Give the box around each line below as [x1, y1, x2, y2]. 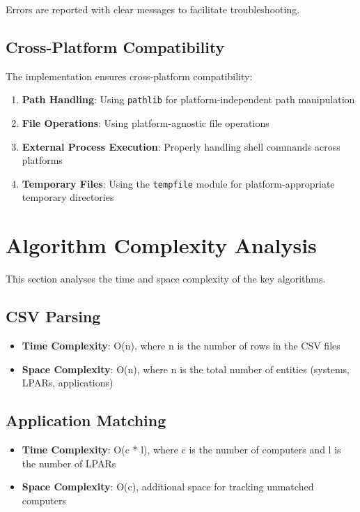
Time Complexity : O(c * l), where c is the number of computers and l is [22, 442, 341, 456]
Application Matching [6, 409, 166, 431]
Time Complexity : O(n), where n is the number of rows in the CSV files [22, 338, 341, 352]
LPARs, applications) [22, 375, 114, 390]
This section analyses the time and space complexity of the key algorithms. [6, 271, 326, 286]
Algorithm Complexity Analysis [6, 231, 317, 259]
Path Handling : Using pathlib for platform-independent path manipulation [22, 92, 355, 107]
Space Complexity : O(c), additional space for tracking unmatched [22, 479, 314, 494]
